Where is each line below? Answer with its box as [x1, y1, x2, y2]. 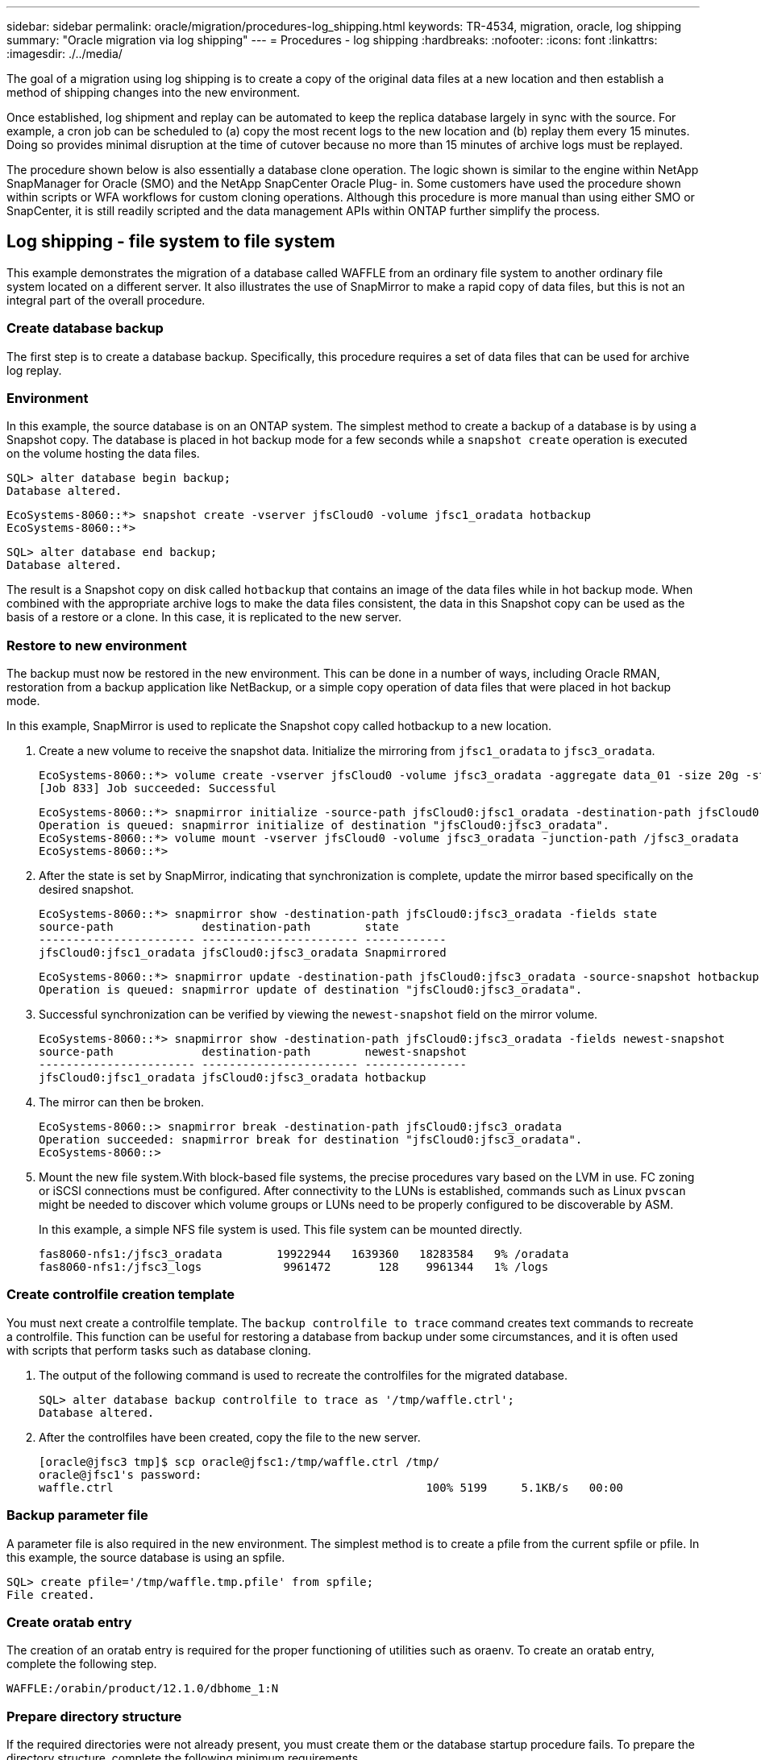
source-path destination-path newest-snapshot [39, 1045, 468, 1059]
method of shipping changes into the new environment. [6, 85, 301, 99]
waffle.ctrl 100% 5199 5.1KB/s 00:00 [39, 1480, 623, 1494]
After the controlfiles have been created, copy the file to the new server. [39, 1430, 421, 1444]
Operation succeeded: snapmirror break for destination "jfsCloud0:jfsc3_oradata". [39, 1133, 583, 1147]
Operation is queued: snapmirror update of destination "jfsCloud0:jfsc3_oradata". [39, 983, 583, 997]
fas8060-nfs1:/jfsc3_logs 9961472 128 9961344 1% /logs [39, 1260, 549, 1274]
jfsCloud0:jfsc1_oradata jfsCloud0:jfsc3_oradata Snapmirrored [39, 946, 447, 960]
